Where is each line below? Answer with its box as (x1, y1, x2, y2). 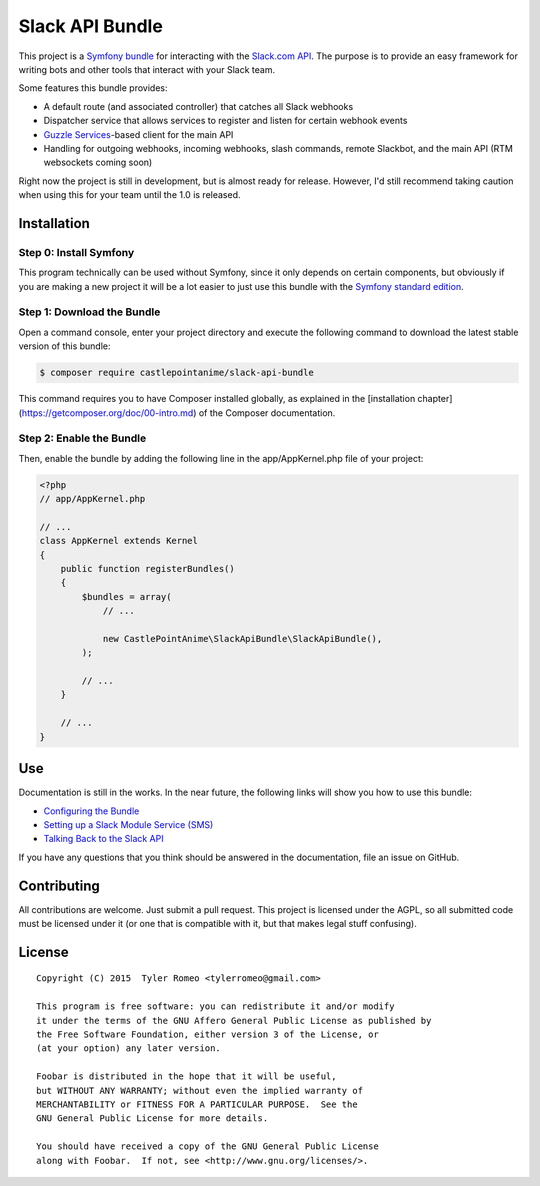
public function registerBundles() (60, 563, 235, 574)
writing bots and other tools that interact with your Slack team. (18, 63, 275, 75)
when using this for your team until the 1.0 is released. (18, 189, 241, 201)
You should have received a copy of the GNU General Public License (36, 1141, 379, 1152)
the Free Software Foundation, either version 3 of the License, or (36, 1028, 379, 1040)
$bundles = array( (81, 591, 172, 602)
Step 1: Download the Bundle (18, 305, 161, 319)
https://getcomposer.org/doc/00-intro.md (21, 406, 194, 419)
